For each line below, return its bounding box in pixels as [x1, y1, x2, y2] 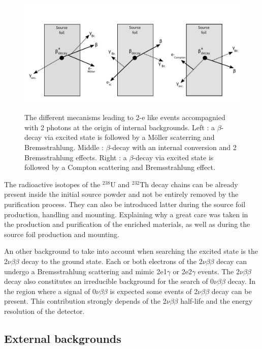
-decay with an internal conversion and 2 [110, 141, 237, 152]
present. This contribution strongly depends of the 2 [4, 296, 167, 306]
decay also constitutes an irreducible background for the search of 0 [4, 276, 214, 286]
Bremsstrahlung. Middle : [24, 141, 104, 152]
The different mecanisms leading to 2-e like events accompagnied [24, 112, 225, 123]
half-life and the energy [180, 296, 253, 306]
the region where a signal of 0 [4, 285, 96, 296]
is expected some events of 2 [110, 285, 198, 296]
